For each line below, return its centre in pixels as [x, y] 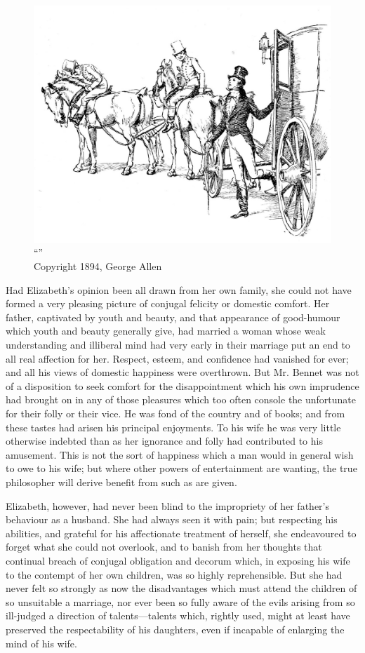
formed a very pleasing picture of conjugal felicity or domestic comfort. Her [168, 303]
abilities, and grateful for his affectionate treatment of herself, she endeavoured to [181, 533]
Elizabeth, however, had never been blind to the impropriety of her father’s [167, 505]
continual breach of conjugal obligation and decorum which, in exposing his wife [178, 560]
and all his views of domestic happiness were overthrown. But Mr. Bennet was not [182, 372]
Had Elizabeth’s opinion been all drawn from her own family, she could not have [179, 289]
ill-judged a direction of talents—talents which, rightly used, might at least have [178, 615]
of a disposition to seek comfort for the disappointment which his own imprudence [182, 385]
